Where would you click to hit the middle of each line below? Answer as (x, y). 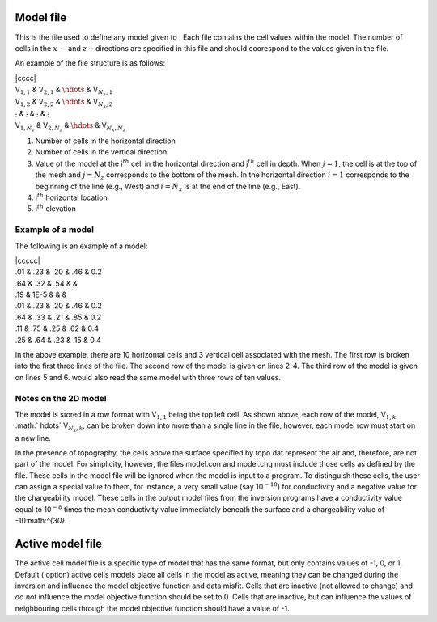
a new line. (33, 438)
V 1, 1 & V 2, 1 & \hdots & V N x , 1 (64, 91)
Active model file (59, 544)
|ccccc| (28, 260)
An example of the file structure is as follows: (90, 63)
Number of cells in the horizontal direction (105, 141)
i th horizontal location (72, 197)
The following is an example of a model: (81, 246)
